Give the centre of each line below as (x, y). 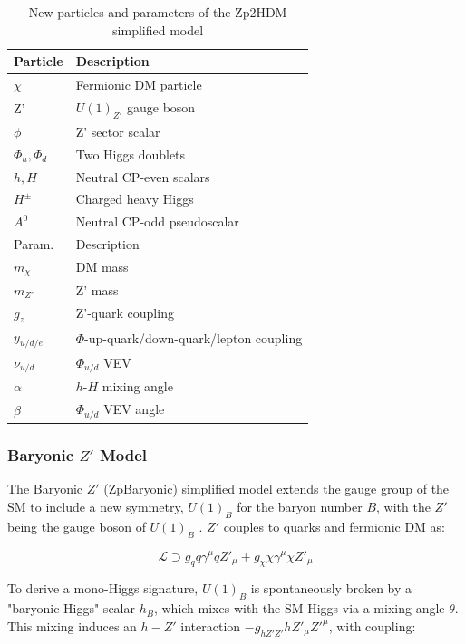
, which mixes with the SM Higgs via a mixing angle (299, 608)
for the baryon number (300, 506)
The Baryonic (45, 489)
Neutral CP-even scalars (143, 176)
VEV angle (134, 409)
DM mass (102, 267)
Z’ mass (97, 289)
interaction (211, 625)
